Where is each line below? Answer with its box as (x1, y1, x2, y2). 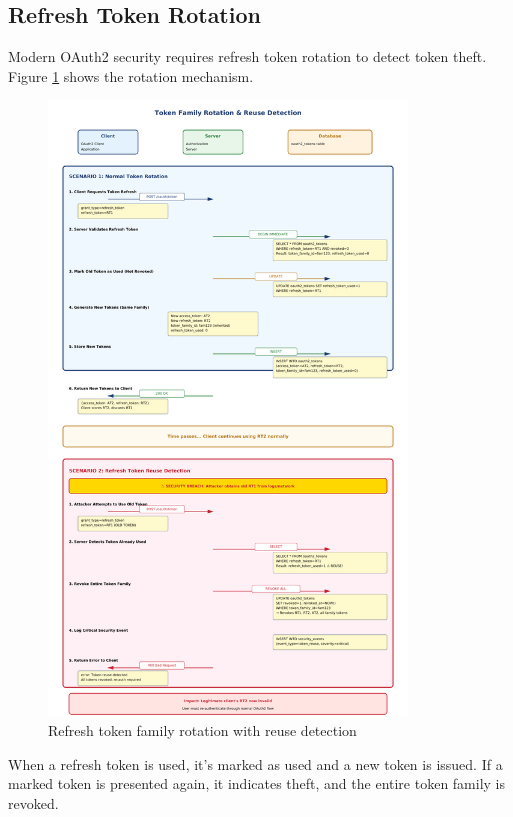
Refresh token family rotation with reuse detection (48, 720, 357, 741)
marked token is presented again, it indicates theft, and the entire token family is (8, 773, 506, 794)
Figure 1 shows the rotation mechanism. (8, 65, 254, 86)
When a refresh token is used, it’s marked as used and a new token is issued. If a (8, 753, 503, 774)
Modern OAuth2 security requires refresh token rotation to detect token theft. (8, 46, 487, 67)
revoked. (8, 792, 59, 813)
